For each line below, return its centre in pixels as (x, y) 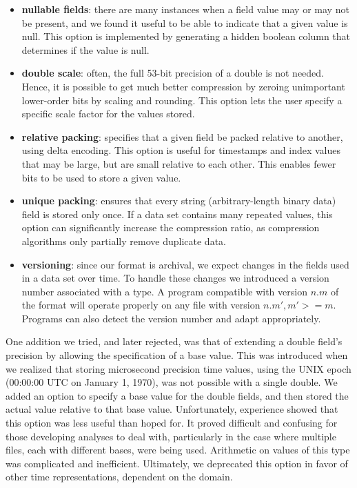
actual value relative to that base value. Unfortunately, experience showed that (172, 409)
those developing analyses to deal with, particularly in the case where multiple (171, 436)
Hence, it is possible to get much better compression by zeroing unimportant (183, 86)
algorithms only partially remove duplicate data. (124, 241)
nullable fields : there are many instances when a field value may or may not (185, 9)
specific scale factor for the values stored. (108, 114)
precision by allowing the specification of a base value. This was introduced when (177, 355)
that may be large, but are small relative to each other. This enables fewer (179, 163)
